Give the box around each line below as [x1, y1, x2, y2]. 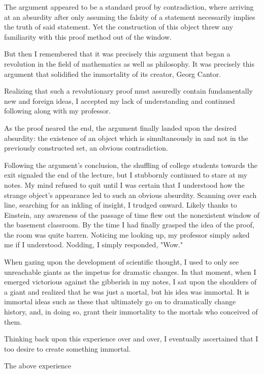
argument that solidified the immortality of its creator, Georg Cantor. [4, 68, 221, 79]
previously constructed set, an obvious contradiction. [4, 142, 168, 153]
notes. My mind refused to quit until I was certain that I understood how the [4, 179, 245, 190]
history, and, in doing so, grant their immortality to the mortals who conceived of [4, 306, 258, 317]
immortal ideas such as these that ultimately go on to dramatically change [4, 296, 236, 307]
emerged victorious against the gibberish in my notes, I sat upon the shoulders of [4, 276, 257, 287]
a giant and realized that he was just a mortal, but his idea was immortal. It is [4, 286, 250, 297]
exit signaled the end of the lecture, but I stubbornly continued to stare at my [4, 169, 248, 180]
